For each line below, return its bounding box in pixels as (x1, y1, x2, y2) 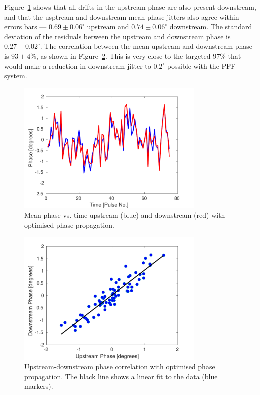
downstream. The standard (169, 21, 252, 32)
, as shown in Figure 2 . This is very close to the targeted (36, 50, 211, 61)
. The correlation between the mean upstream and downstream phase (40, 41, 253, 51)
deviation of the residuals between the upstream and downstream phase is (4, 31, 231, 41)
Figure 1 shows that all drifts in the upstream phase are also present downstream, (4, 2, 256, 12)
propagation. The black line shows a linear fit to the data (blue (24, 371, 218, 381)
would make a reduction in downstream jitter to (4, 60, 151, 71)
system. (4, 70, 27, 81)
